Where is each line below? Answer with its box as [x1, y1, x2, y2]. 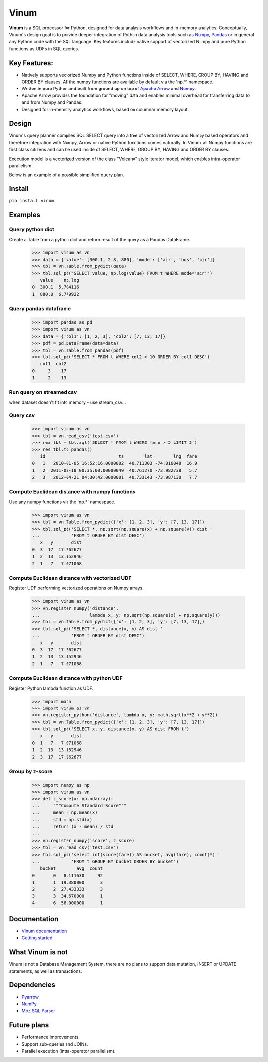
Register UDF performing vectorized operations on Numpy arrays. [9, 585, 144, 591]
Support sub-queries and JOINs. [21, 1041, 88, 1047]
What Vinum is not [9, 948, 68, 957]
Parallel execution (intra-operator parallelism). [21, 1048, 116, 1054]
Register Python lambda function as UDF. [9, 685, 94, 691]
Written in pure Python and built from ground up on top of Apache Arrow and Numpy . [21, 86, 196, 91]
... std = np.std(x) [32, 817, 93, 822]
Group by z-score [9, 768, 53, 775]
